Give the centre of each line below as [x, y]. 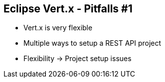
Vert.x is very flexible [58, 28]
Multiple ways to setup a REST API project [92, 43]
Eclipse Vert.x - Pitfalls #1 [68, 9]
